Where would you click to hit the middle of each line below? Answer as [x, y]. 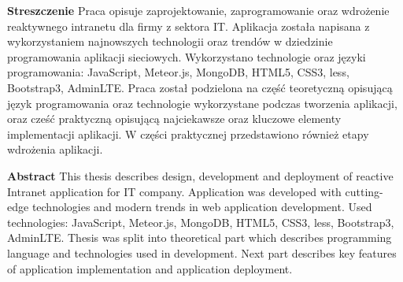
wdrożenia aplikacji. [55, 149]
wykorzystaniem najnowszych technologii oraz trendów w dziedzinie [170, 41]
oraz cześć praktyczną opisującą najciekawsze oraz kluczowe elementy [174, 119]
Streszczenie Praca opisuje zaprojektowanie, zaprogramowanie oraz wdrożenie [198, 10]
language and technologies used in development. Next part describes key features [202, 252]
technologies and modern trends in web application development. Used [202, 207]
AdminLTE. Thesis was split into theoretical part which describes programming [200, 237]
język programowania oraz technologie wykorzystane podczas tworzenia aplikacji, [202, 103]
